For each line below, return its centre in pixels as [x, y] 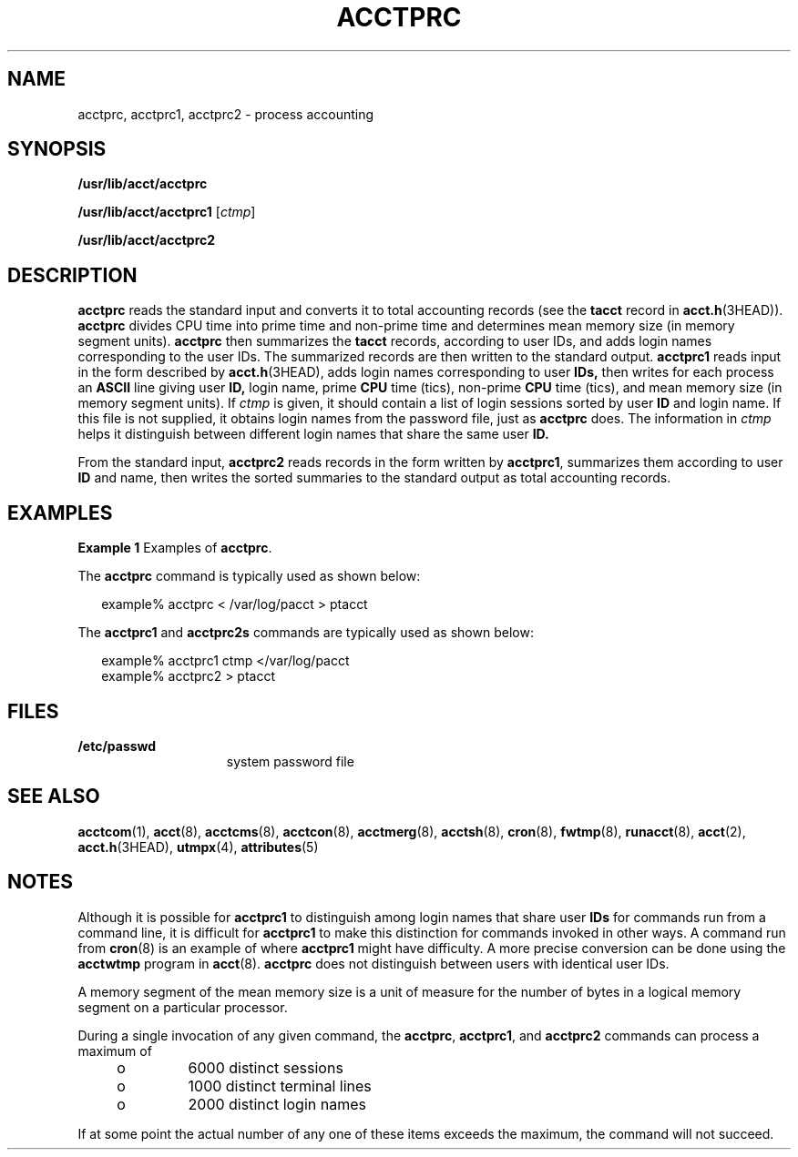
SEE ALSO [54, 797]
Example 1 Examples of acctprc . [175, 548]
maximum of [115, 1050]
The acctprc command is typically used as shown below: [249, 576]
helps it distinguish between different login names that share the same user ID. [313, 434]
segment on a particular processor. [183, 1007]
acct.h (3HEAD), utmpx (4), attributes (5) [198, 847]
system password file [290, 761]
